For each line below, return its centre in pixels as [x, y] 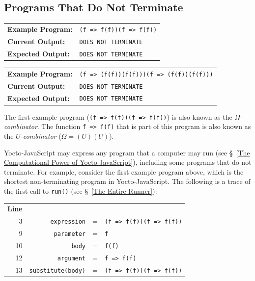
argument [71, 258]
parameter [70, 234]
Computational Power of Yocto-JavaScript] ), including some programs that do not [128, 162]
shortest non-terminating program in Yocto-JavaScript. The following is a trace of [127, 181]
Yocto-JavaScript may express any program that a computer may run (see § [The [127, 152]
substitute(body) [57, 270]
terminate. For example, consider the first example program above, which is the [124, 171]
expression [68, 222]
